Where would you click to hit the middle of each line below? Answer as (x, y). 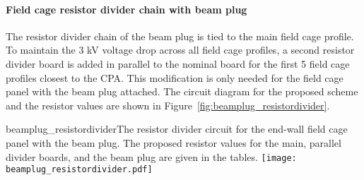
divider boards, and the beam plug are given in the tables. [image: (151, 156)
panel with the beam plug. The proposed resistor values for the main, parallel (174, 142)
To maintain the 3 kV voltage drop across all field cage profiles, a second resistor (180, 50)
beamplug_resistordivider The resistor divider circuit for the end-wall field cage (177, 129)
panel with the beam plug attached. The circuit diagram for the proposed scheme (182, 91)
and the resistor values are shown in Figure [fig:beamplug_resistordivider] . (168, 105)
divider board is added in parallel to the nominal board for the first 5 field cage (178, 63)
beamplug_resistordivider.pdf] (79, 170)
